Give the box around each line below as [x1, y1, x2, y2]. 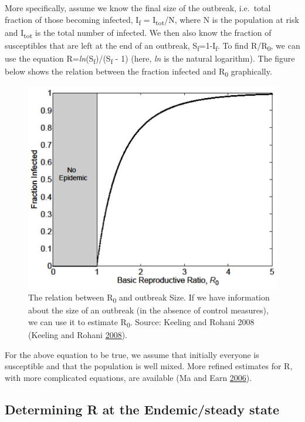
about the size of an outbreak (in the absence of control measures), [28, 304, 269, 316]
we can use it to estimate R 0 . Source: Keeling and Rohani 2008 [28, 316, 255, 329]
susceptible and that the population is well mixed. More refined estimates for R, [5, 360, 293, 372]
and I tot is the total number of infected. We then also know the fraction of [5, 26, 272, 40]
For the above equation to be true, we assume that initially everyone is [5, 348, 259, 360]
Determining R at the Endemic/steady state [5, 400, 280, 418]
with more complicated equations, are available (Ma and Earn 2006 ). [5, 371, 252, 383]
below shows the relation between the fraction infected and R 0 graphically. [5, 65, 272, 79]
